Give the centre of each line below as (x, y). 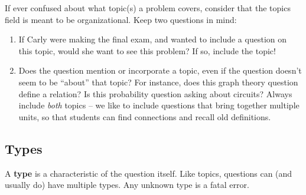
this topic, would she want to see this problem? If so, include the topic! (147, 50)
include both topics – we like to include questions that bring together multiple (159, 105)
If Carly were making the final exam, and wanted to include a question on (153, 39)
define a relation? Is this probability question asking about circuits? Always (155, 93)
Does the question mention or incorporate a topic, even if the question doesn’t (160, 70)
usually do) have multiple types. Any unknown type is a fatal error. (127, 185)
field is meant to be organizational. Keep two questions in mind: (121, 19)
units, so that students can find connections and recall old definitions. (145, 116)
